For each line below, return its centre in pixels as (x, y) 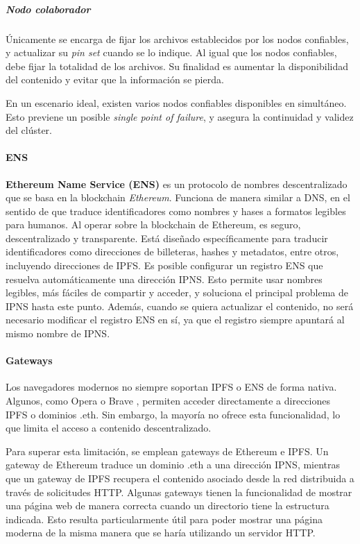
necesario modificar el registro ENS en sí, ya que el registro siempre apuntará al (175, 320)
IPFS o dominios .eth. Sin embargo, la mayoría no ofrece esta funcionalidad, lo (173, 414)
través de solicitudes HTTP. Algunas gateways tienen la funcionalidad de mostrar (179, 492)
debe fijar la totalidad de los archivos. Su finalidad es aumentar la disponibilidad (177, 66)
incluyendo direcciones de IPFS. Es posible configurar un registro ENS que (164, 265)
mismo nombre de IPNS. (58, 333)
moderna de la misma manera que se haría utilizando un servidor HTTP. (161, 533)
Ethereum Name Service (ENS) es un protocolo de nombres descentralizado (177, 184)
